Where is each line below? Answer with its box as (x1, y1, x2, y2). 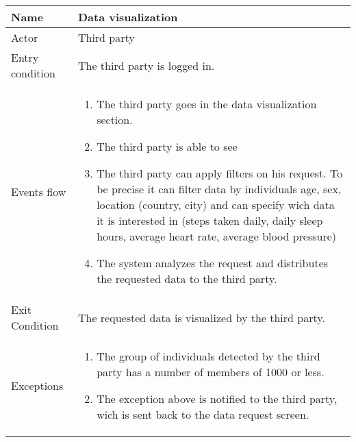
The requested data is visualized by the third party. (77, 309, 325, 326)
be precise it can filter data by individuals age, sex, (97, 181, 342, 197)
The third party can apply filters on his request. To (97, 165, 343, 181)
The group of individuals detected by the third (97, 348, 320, 364)
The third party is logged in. (77, 57, 215, 73)
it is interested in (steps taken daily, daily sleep (97, 212, 323, 228)
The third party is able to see (97, 138, 238, 154)
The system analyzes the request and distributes (97, 255, 329, 271)
